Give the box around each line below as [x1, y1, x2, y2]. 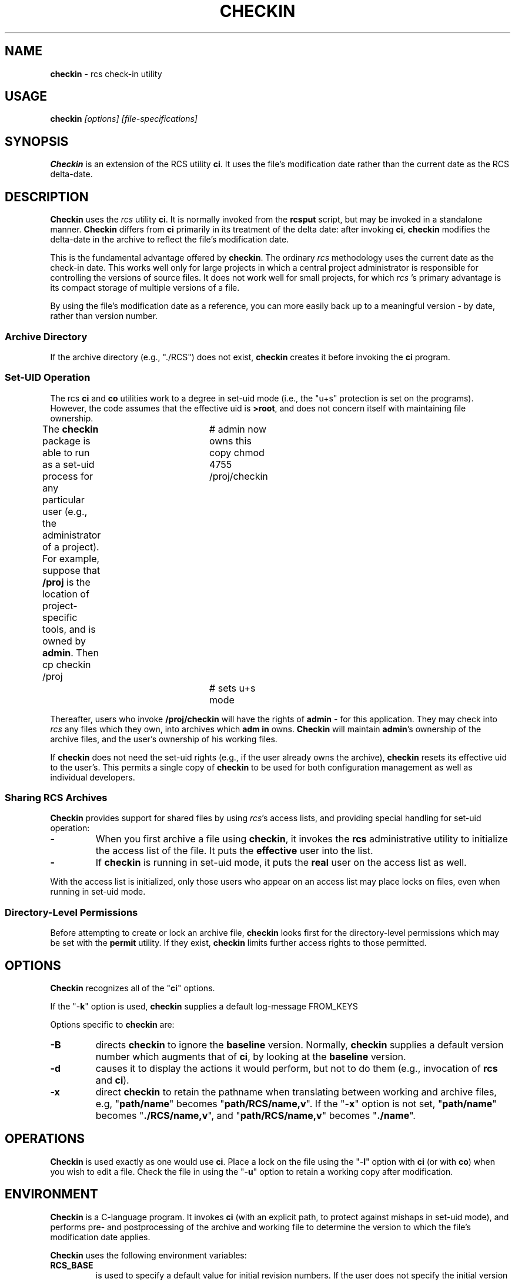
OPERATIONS [5, 1131, 85, 1147]
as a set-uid [42, 458, 95, 470]
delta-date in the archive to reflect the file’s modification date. [50, 234, 289, 245]
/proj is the [42, 576, 91, 588]
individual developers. [50, 772, 135, 782]
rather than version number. [50, 311, 158, 321]
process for [42, 470, 93, 482]
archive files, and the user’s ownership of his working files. [50, 733, 277, 744]
